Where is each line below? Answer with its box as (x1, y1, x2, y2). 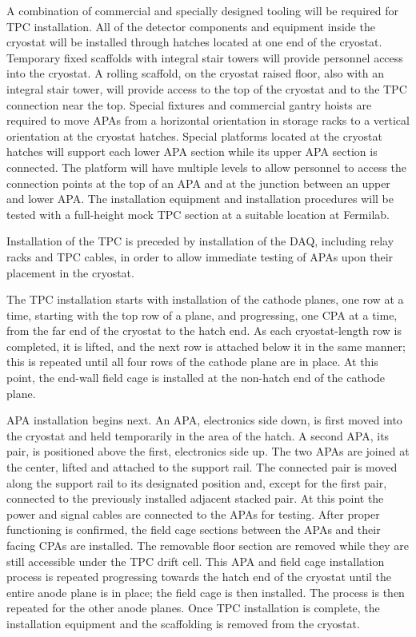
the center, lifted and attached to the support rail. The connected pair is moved (6, 459, 398, 476)
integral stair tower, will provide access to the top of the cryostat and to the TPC (6, 80, 407, 97)
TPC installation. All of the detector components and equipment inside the (6, 18, 375, 34)
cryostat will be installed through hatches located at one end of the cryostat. (6, 34, 382, 50)
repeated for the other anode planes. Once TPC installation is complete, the (6, 599, 380, 616)
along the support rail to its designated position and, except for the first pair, (6, 474, 387, 491)
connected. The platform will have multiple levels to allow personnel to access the (6, 158, 407, 175)
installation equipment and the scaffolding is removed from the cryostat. (6, 615, 360, 631)
